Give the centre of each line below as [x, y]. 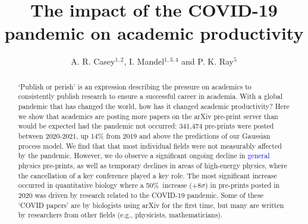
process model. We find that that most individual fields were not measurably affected [150, 145]
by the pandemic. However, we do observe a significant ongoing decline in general [144, 156]
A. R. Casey [93, 61]
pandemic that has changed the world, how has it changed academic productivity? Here [154, 106]
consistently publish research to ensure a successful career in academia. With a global [150, 96]
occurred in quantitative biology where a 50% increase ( [105, 185]
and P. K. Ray [208, 61]
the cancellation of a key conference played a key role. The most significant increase [147, 175]
